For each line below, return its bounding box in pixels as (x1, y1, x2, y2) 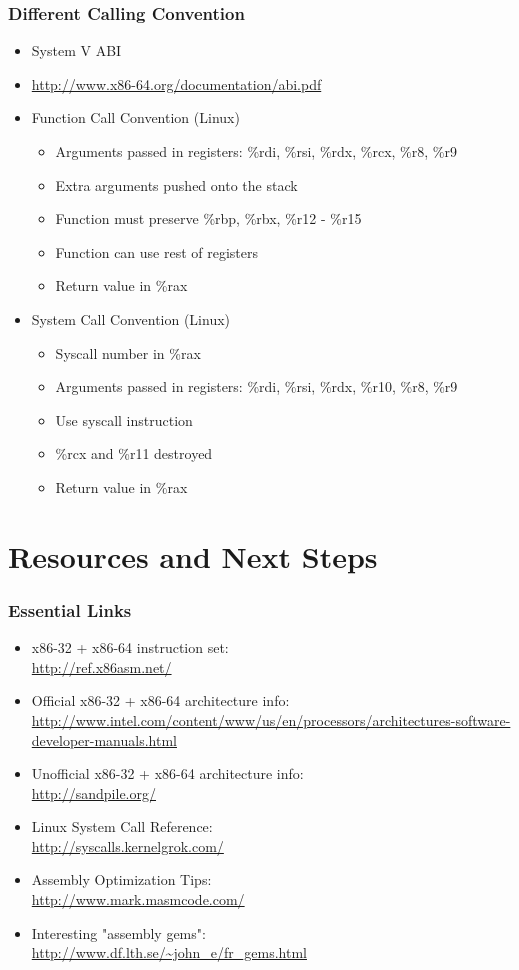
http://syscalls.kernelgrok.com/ (31, 835, 224, 856)
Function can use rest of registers (55, 241, 259, 262)
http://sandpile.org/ (31, 782, 157, 803)
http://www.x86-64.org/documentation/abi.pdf (31, 73, 322, 94)
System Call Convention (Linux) (31, 308, 231, 329)
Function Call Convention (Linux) (31, 107, 240, 128)
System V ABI (31, 40, 122, 61)
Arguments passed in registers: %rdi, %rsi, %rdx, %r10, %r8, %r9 (55, 376, 458, 397)
